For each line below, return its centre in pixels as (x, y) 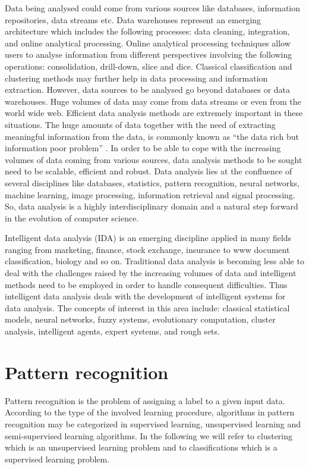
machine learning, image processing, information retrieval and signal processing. (150, 194)
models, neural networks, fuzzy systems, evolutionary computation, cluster (140, 319)
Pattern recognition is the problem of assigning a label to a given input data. (145, 400)
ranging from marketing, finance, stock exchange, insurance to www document (147, 249)
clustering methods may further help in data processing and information (136, 78)
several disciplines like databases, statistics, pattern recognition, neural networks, (152, 182)
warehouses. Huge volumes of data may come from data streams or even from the (153, 101)
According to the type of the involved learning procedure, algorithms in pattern (150, 412)
